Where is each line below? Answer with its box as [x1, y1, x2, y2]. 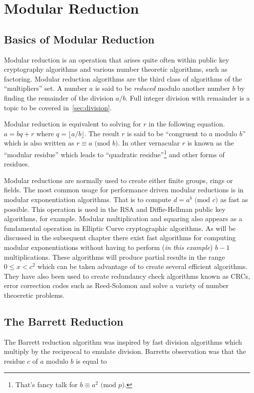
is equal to [76, 355, 107, 366]
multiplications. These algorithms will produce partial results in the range [4, 251, 225, 262]
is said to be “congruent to [127, 128, 207, 138]
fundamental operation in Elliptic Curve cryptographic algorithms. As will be [4, 223, 236, 233]
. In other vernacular [118, 138, 180, 148]
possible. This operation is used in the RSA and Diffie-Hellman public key [4, 204, 226, 214]
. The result [84, 128, 120, 138]
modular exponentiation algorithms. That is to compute [4, 194, 171, 204]
